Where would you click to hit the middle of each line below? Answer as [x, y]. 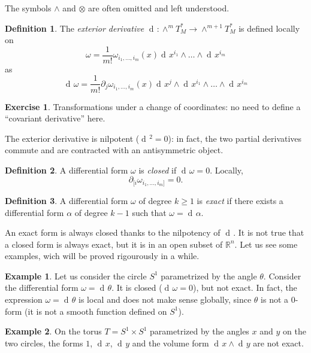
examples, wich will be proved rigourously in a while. [102, 256]
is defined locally [269, 28]
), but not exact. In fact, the [245, 287]
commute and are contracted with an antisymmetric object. [114, 150]
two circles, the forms [44, 343]
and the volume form [170, 343]
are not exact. [278, 343]
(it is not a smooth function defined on [96, 311]
